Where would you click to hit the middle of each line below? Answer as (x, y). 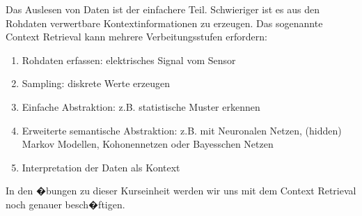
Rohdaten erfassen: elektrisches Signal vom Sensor (129, 60)
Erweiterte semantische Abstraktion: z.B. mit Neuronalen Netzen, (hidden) (182, 130)
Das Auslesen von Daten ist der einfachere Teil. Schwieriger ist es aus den (163, 9)
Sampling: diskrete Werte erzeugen (96, 83)
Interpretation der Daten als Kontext (101, 167)
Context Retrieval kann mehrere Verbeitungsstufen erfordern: (136, 37)
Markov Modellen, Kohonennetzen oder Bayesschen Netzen (148, 144)
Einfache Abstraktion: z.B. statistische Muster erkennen (141, 106)
